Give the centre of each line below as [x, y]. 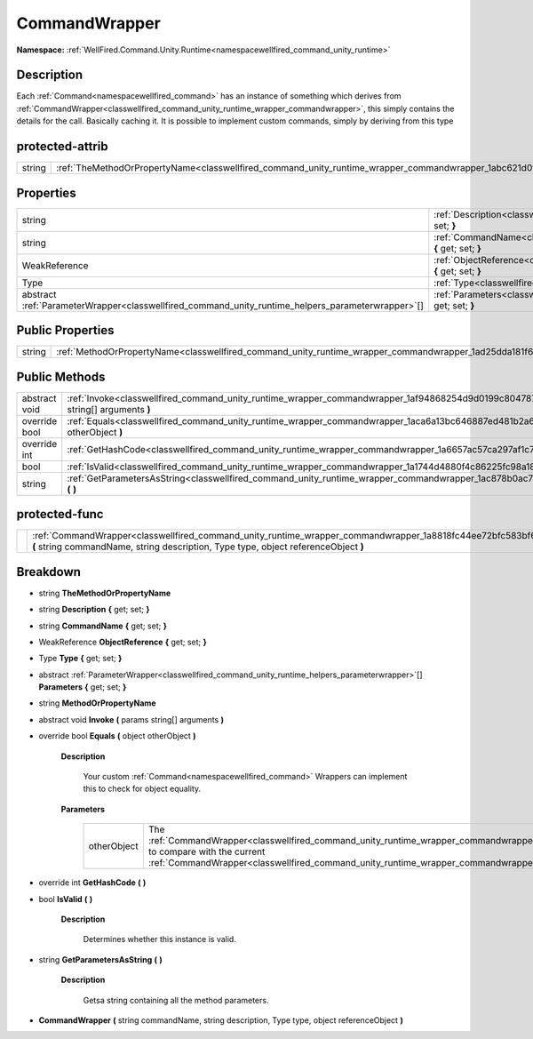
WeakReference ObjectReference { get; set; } [123, 642]
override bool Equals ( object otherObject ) [117, 736]
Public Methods [61, 376]
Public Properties [65, 330]
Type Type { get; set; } [80, 659]
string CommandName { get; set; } [103, 626]
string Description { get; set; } [94, 610]
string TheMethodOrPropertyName [105, 593]
